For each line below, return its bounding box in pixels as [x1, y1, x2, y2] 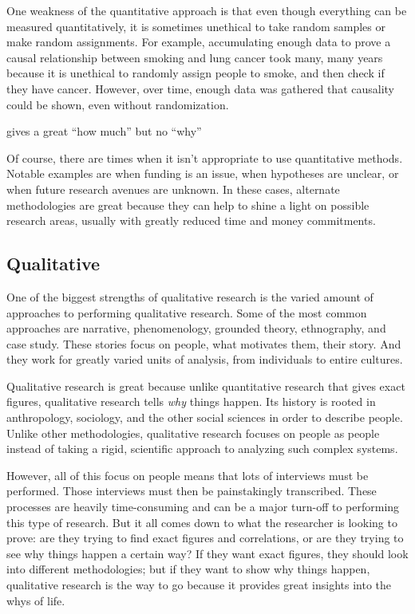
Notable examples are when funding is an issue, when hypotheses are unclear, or [6, 165, 399, 182]
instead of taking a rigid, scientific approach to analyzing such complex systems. [6, 440, 398, 457]
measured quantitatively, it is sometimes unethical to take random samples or [6, 18, 385, 34]
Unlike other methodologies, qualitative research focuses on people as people [6, 424, 380, 441]
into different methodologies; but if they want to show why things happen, [6, 561, 370, 577]
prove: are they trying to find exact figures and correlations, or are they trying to [6, 529, 404, 546]
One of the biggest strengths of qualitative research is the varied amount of [6, 288, 373, 305]
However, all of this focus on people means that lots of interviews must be [6, 466, 369, 483]
